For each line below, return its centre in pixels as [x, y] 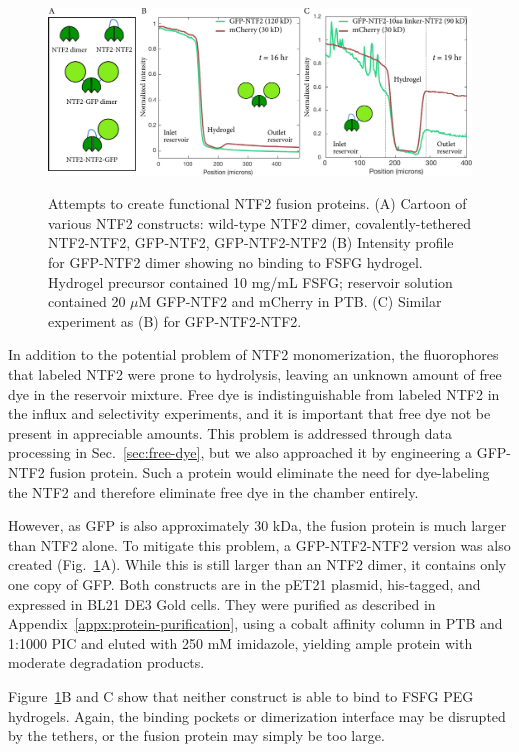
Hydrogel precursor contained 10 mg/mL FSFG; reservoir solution [250, 281]
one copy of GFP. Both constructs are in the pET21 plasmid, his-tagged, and [244, 583]
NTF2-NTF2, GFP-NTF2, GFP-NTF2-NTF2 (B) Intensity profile [251, 242]
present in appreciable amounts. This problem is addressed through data [230, 432]
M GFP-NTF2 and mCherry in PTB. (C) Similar [290, 301]
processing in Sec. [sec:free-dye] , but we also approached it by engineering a [240, 452]
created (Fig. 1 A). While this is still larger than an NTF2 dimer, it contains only [257, 564]
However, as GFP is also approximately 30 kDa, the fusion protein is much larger [257, 525]
